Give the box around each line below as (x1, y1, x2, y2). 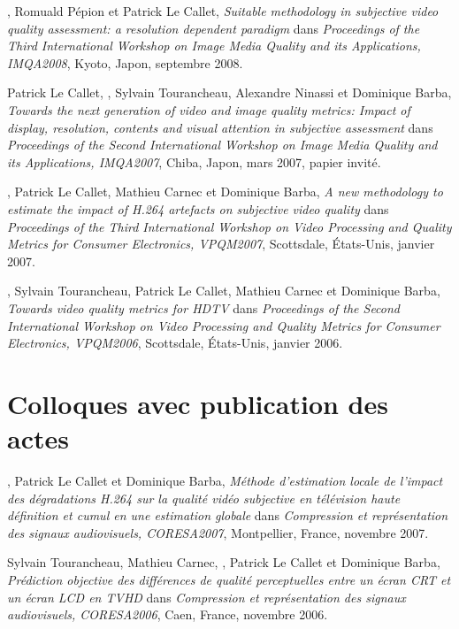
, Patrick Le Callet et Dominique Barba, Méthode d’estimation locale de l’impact (7, 472, 443, 489)
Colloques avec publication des (7, 385, 388, 421)
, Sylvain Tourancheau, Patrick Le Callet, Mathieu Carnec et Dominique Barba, (7, 281, 440, 300)
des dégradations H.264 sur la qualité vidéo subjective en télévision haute (7, 488, 401, 507)
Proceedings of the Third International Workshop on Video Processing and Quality (7, 217, 452, 235)
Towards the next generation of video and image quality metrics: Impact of (7, 100, 410, 119)
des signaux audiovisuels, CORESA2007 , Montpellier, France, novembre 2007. (7, 523, 429, 541)
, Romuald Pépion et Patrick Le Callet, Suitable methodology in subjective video (7, 2, 439, 19)
